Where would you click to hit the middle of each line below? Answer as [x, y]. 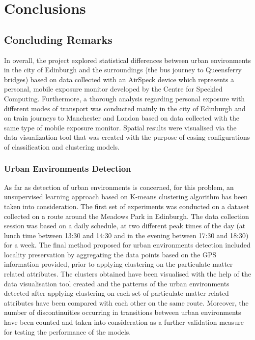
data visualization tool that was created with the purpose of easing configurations [127, 137]
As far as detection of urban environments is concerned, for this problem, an [119, 187]
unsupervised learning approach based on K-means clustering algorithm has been [126, 197]
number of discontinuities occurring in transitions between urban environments [123, 312]
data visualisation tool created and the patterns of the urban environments [117, 283]
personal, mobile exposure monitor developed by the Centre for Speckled [113, 89]
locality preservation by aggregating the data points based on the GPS [110, 254]
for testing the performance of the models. [68, 331]
